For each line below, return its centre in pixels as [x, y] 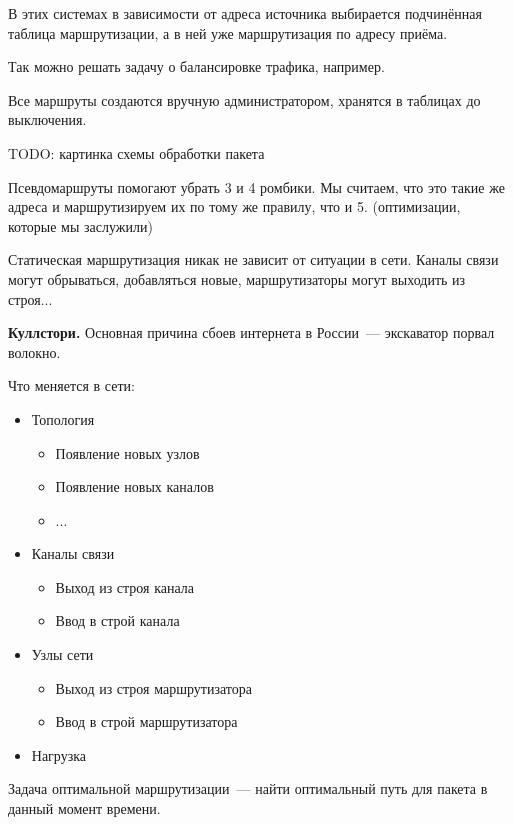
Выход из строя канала [125, 586]
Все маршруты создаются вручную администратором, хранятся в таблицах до [244, 99]
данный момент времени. [84, 808]
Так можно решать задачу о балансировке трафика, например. [196, 66]
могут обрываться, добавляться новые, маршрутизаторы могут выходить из [237, 278]
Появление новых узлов [127, 452]
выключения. [47, 119]
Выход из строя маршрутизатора [153, 687]
